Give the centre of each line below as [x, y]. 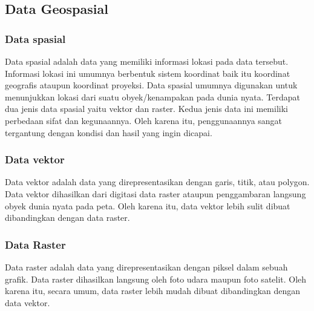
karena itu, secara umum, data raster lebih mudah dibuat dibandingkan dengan [153, 291]
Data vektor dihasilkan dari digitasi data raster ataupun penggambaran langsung [155, 193]
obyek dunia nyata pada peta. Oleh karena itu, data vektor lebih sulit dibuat [148, 205]
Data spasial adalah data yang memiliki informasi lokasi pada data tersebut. [147, 61]
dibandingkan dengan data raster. [67, 218]
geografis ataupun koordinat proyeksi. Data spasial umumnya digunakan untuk [151, 85]
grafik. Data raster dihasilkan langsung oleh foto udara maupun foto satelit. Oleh [156, 279]
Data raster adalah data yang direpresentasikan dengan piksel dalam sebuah [146, 267]
